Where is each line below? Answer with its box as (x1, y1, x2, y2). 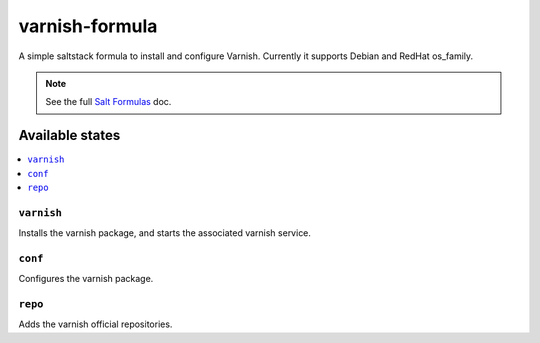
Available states (18, 127, 121, 144)
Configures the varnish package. (18, 273, 154, 285)
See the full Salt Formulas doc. (45, 96, 172, 108)
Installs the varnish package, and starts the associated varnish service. (18, 227, 312, 239)
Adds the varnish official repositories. (18, 318, 173, 330)
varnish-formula (18, 15, 158, 37)
